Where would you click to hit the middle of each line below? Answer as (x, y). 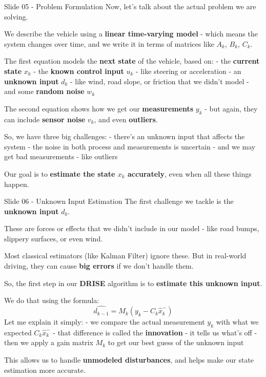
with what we (237, 322)
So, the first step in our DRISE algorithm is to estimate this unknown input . (133, 283)
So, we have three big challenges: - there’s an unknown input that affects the (125, 136)
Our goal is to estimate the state (60, 173)
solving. (16, 16)
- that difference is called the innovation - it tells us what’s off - (155, 332)
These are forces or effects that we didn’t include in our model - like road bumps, (132, 228)
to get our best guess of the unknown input (176, 342)
